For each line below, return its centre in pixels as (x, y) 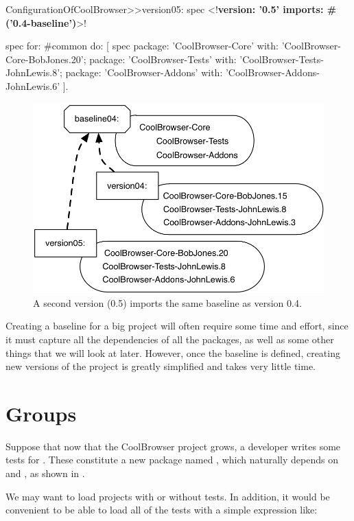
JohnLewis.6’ (33, 85)
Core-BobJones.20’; (46, 59)
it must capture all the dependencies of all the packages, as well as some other (170, 339)
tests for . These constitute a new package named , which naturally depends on (172, 460)
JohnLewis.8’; (34, 72)
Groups (41, 413)
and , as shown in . (45, 473)
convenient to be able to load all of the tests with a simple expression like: (162, 510)
